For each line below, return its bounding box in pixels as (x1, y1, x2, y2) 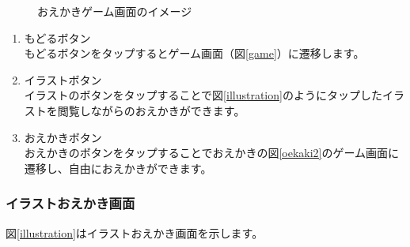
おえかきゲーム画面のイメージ (37, 3, 192, 19)
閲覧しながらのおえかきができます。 (57, 102, 245, 118)
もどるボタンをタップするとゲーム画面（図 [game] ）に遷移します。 (24, 45, 365, 62)
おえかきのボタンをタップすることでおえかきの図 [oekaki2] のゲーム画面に (24, 144, 400, 161)
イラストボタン (24, 71, 102, 88)
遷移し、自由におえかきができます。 (24, 159, 212, 176)
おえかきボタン (24, 129, 102, 145)
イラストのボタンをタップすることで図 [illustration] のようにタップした (24, 87, 382, 103)
